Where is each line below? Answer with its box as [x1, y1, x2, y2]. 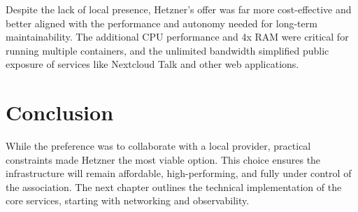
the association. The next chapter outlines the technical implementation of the [6, 179, 342, 194]
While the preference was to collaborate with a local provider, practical [6, 139, 311, 153]
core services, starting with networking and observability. [6, 193, 250, 208]
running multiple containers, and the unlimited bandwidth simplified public [6, 43, 329, 57]
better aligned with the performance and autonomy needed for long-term [6, 15, 317, 30]
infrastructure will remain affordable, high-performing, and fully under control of [6, 166, 352, 181]
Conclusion [6, 98, 114, 127]
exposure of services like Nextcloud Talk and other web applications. [6, 57, 299, 71]
